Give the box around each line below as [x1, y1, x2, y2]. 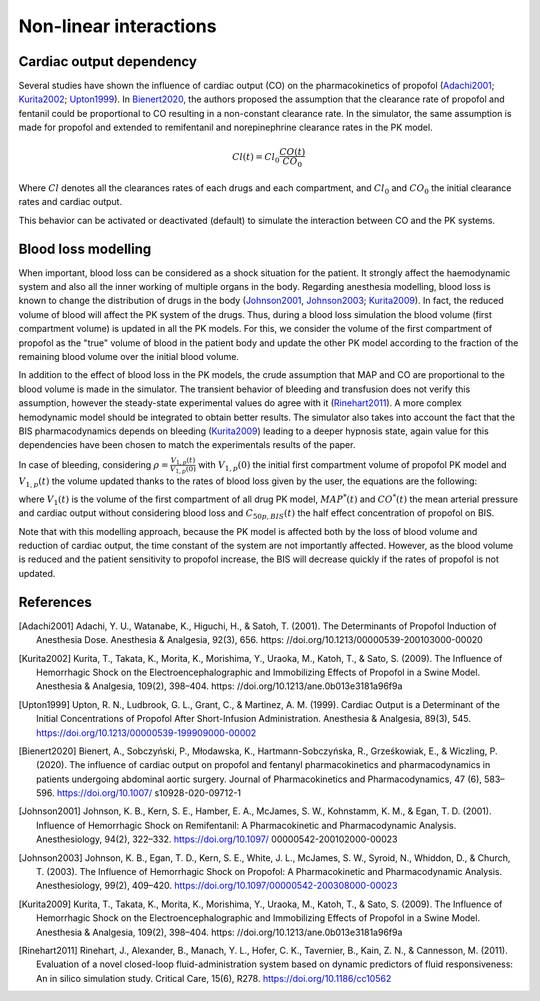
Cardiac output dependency [18, 53, 197, 70]
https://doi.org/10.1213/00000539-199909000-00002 [36, 726, 257, 739]
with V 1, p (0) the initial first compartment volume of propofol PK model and [198, 458, 507, 473]
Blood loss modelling [18, 240, 152, 257]
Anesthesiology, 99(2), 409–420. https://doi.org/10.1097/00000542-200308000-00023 [36, 880, 398, 892]
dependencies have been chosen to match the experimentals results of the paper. [18, 439, 356, 451]
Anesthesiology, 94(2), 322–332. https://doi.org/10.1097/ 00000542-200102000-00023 [36, 833, 398, 845]
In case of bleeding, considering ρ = [18, 458, 169, 470]
